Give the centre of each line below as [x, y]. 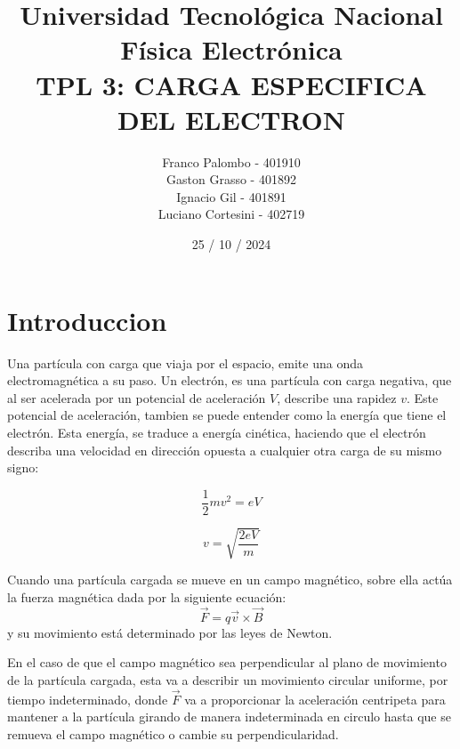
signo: [23, 467]
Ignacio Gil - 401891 [231, 196]
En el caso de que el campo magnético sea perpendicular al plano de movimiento [227, 662]
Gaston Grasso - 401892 [231, 179]
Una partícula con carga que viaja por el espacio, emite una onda [185, 362]
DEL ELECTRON [231, 119]
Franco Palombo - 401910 [231, 161]
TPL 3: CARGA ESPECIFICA [231, 84]
